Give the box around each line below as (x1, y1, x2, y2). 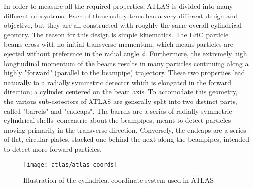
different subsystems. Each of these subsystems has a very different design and (4, 10, 237, 20)
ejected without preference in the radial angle (4, 48, 139, 58)
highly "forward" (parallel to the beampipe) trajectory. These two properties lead (4, 68, 245, 78)
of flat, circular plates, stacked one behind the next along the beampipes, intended (4, 134, 249, 144)
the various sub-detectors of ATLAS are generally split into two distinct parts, (4, 96, 237, 106)
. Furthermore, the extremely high (145, 48, 247, 58)
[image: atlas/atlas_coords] (23, 161, 118, 168)
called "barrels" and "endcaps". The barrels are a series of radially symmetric (4, 105, 232, 116)
